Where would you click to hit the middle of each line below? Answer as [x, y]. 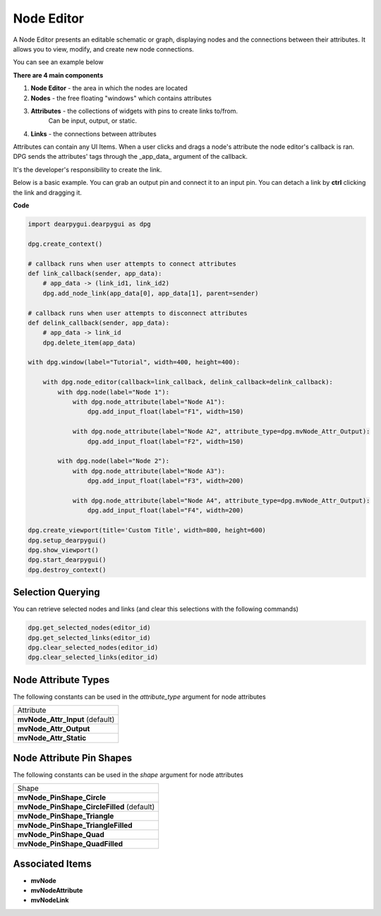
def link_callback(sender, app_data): [95, 273]
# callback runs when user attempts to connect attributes [132, 264]
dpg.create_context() [65, 244]
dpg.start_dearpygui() [67, 560]
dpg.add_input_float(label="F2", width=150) [165, 441]
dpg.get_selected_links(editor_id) [89, 638]
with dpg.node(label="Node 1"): [113, 392]
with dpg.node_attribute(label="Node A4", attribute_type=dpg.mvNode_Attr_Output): [221, 500]
